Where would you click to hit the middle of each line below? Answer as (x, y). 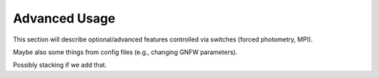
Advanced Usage (64, 18)
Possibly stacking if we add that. (60, 65)
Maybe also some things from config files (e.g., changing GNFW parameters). (125, 52)
